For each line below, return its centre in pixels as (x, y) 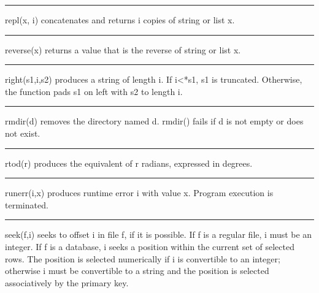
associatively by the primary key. (67, 282)
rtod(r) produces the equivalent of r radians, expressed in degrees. (129, 163)
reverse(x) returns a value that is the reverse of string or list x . (123, 49)
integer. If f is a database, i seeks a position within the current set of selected (150, 246)
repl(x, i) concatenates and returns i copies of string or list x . (120, 20)
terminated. (27, 204)
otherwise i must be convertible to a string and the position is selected (137, 271)
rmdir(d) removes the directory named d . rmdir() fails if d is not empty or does (154, 121)
